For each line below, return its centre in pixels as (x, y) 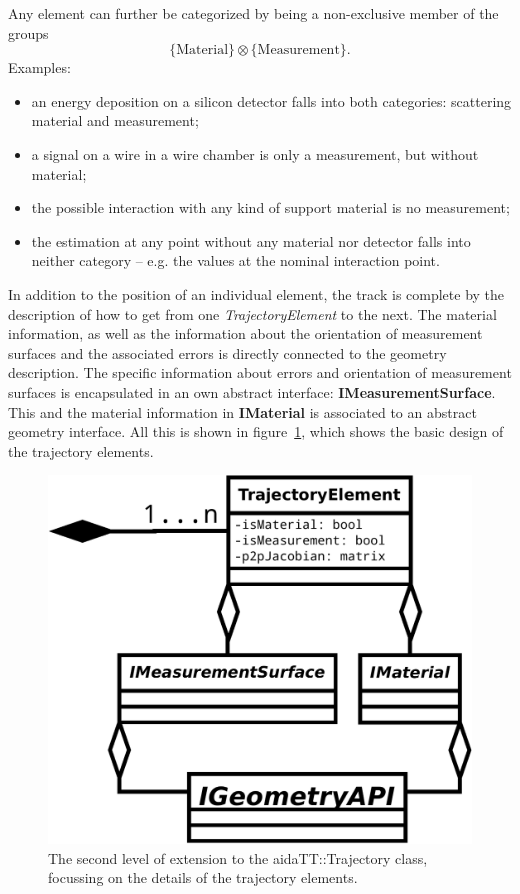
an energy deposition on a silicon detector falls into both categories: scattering (271, 100)
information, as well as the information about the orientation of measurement (245, 333)
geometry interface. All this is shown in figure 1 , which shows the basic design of (256, 431)
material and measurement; (115, 120)
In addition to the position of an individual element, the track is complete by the (256, 293)
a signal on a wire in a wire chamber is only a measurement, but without (255, 153)
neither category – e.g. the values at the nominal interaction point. (235, 260)
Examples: (39, 67)
